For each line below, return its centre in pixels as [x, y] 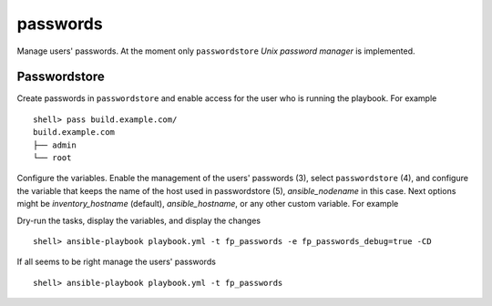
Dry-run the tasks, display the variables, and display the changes [139, 220]
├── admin [55, 145]
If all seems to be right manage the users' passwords [116, 262]
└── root [52, 158]
